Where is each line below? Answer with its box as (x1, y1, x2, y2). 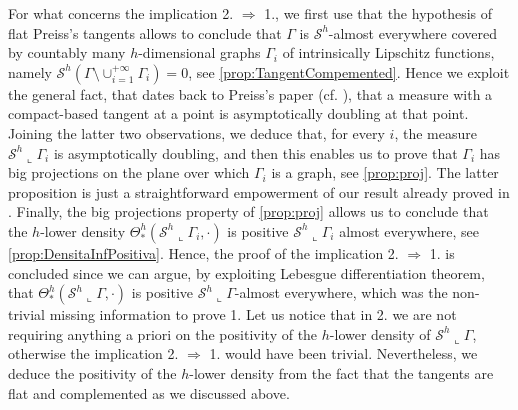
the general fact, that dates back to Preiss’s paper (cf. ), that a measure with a (8, 83, 493, 104)
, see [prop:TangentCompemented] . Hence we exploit (188, 61, 510, 82)
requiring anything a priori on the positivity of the (8, 323, 318, 344)
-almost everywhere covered (328, 22, 497, 43)
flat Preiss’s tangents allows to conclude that (8, 22, 282, 43)
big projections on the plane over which (8, 162, 250, 183)
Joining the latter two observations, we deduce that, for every (8, 122, 385, 143)
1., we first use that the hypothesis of (264, 3, 493, 23)
